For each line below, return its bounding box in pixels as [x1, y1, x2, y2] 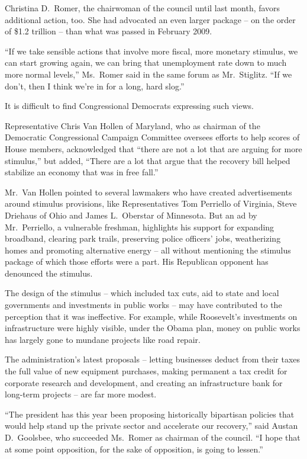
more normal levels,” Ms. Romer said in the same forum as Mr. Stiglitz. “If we [5, 68, 292, 80]
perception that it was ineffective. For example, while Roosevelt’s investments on [5, 310, 298, 322]
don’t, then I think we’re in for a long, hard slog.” [5, 79, 185, 92]
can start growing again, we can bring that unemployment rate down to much [5, 56, 287, 69]
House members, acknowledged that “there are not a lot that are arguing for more [5, 142, 302, 155]
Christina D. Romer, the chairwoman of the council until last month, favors [5, 2, 280, 14]
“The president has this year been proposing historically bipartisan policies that [5, 407, 295, 420]
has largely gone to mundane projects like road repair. [5, 333, 201, 345]
